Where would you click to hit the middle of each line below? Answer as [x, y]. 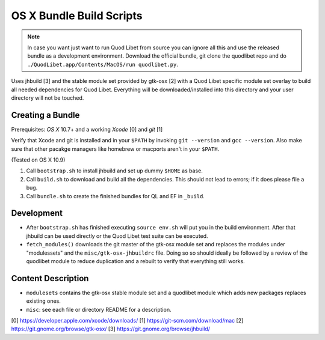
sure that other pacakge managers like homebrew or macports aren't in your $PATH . [115, 149]
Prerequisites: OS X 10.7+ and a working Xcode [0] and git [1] [87, 129]
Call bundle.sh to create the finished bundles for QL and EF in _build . [115, 196]
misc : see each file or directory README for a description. [99, 309]
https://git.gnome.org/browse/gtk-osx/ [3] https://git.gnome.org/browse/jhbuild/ [111, 329]
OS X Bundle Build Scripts [77, 16]
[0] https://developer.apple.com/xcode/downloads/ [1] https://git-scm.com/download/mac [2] [127, 321]
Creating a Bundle [45, 115]
